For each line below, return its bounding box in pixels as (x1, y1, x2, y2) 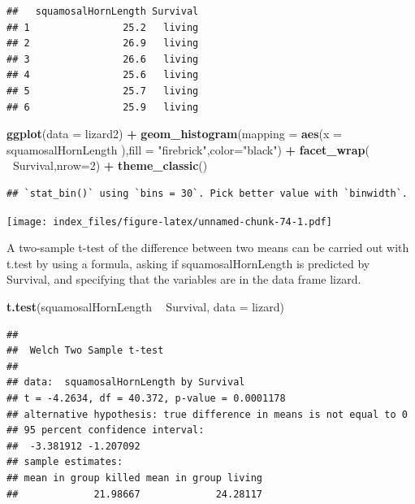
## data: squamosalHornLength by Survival (6, 376, 245, 389)
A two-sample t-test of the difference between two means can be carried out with (6, 239, 409, 256)
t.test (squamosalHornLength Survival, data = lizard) (6, 298, 284, 315)
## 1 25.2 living (6, 21, 199, 33)
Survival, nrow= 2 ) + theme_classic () (13, 157, 208, 174)
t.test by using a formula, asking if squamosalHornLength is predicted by (6, 254, 370, 272)
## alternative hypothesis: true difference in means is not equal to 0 (6, 408, 408, 420)
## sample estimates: (6, 456, 123, 468)
